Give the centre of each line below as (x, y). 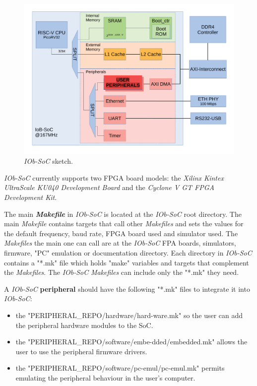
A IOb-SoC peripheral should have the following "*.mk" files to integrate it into (127, 289)
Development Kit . (31, 197)
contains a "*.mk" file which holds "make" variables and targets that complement (127, 262)
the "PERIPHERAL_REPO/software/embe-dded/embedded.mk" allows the (131, 342)
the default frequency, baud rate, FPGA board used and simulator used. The (121, 233)
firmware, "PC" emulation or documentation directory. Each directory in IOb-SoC (128, 253)
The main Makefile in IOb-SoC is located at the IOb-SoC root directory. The (123, 214)
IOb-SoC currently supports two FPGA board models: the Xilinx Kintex (114, 177)
